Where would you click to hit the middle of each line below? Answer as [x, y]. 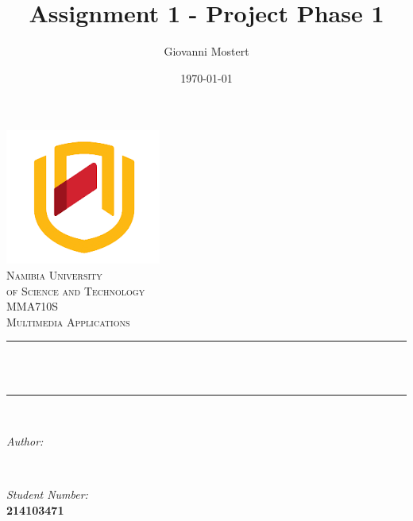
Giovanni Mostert [206, 51]
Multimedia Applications [68, 321]
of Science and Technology [76, 290]
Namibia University [54, 274]
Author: [25, 441]
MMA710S [32, 306]
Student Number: [47, 494]
